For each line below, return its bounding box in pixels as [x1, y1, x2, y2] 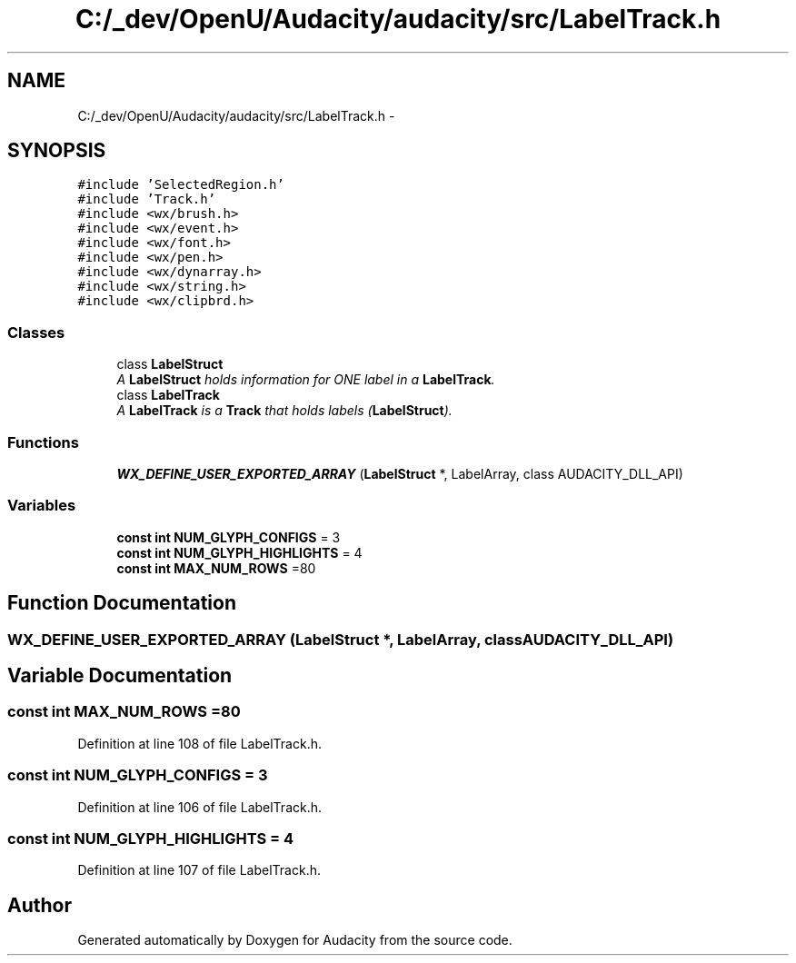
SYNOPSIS [7, 139, 106, 163]
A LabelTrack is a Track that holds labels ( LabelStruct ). [116, 402, 453, 419]
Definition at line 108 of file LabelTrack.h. [77, 735, 323, 751]
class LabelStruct [116, 356, 224, 372]
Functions [7, 432, 79, 452]
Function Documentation [7, 591, 236, 615]
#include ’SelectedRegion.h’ [77, 177, 284, 193]
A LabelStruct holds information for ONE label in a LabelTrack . [116, 372, 495, 388]
